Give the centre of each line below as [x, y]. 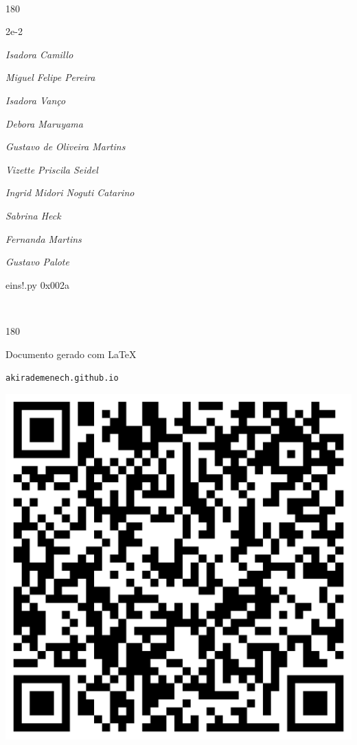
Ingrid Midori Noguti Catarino [70, 192]
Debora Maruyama [44, 123]
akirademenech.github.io [62, 378]
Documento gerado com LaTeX [71, 354]
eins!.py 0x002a [38, 284]
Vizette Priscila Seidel [52, 169]
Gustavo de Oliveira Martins [66, 146]
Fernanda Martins [44, 238]
